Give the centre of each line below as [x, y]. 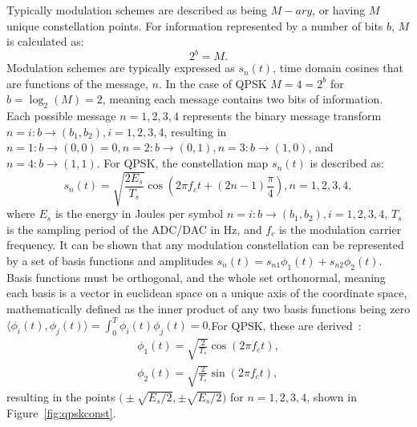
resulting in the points [61, 397]
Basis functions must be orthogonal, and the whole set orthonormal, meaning [196, 277]
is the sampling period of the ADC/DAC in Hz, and [134, 229]
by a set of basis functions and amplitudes [110, 260]
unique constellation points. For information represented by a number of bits [195, 25]
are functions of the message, [77, 83]
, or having [339, 10]
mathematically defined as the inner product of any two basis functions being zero [208, 308]
